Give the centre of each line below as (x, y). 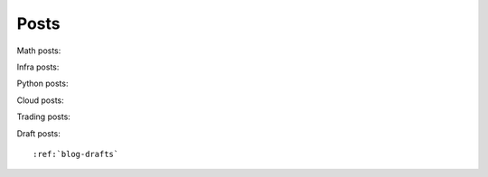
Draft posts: (38, 133)
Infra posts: (38, 67)
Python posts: (42, 84)
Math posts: (39, 51)
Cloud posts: (41, 100)
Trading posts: (44, 116)
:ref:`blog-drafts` (76, 154)
